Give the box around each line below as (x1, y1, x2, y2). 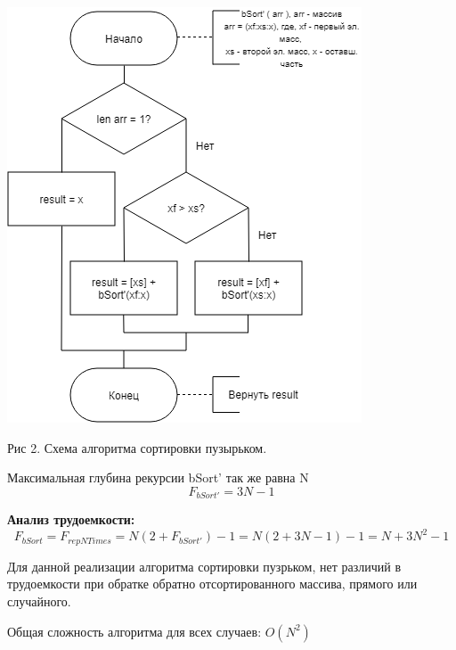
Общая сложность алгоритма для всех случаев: (7, 621, 262, 640)
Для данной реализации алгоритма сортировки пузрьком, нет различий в (7, 556, 402, 575)
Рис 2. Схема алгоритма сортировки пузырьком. (7, 438, 267, 457)
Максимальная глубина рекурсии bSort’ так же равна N (7, 468, 309, 487)
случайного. (7, 591, 71, 610)
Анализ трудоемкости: (7, 510, 135, 529)
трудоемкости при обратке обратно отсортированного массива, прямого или (7, 574, 418, 593)
